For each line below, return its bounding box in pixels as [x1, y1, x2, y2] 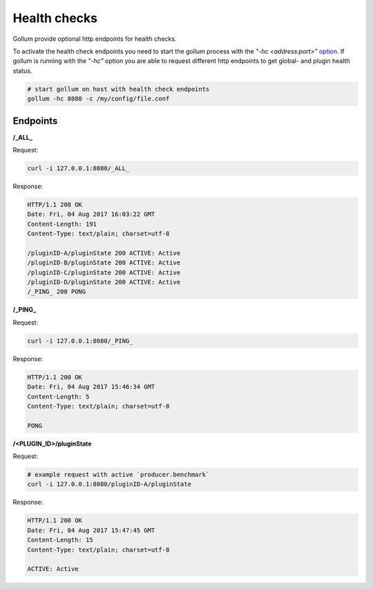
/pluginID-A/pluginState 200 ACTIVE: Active [27, 249, 181, 257]
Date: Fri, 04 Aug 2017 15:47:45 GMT [27, 526, 155, 534]
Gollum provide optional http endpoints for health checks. [12, 35, 177, 43]
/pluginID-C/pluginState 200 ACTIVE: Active [27, 269, 181, 276]
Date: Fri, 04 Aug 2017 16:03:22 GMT [27, 210, 155, 218]
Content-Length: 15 [27, 536, 93, 544]
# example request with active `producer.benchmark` [27, 471, 210, 479]
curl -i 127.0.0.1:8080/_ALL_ [27, 164, 130, 172]
